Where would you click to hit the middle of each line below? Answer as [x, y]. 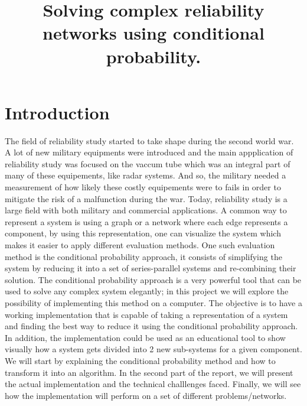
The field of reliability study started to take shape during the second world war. [149, 140]
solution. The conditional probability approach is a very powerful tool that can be [153, 279]
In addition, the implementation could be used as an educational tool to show [145, 337]
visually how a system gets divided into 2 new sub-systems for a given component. [153, 349]
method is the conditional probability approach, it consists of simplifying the [143, 256]
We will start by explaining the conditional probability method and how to [140, 360]
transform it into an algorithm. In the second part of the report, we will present [149, 372]
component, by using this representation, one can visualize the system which [143, 233]
